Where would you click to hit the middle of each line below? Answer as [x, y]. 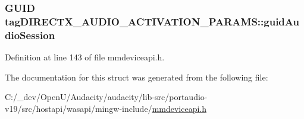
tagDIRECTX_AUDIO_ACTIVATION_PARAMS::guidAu [152, 21]
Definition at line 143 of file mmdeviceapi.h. [85, 57]
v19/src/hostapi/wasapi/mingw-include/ [79, 108]
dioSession [30, 35]
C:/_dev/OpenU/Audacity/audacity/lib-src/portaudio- [106, 97]
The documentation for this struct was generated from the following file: [137, 77]
